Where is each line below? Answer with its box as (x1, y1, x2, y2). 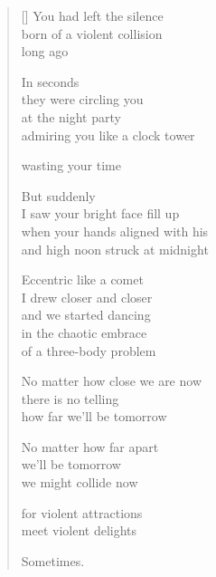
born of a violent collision (21, 24, 163, 43)
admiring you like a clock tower (21, 125, 195, 144)
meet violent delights (21, 521, 137, 540)
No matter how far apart (21, 437, 159, 456)
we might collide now (21, 473, 138, 492)
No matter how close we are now (21, 371, 202, 390)
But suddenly (21, 186, 96, 205)
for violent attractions (21, 503, 143, 522)
